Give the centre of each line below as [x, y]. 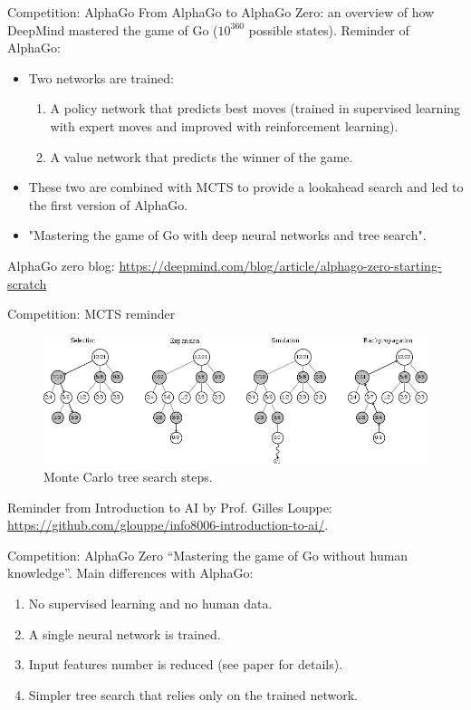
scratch [27, 283]
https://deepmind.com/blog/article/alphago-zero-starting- [280, 265]
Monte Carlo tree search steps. [128, 476]
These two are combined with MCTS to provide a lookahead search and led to [246, 187]
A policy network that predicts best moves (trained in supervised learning [255, 108]
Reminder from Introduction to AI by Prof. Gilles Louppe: [170, 507]
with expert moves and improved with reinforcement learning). [224, 125]
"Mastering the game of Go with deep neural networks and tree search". [227, 235]
